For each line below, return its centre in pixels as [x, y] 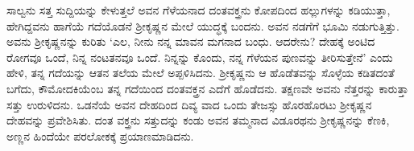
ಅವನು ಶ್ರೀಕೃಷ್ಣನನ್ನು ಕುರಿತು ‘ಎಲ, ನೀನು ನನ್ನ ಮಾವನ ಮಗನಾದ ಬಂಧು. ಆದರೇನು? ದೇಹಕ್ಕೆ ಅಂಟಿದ [191, 41]
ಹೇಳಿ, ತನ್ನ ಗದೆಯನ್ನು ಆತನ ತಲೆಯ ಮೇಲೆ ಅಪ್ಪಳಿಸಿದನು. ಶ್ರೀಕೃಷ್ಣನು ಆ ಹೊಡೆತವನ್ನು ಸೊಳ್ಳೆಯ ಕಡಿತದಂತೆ [201, 73]
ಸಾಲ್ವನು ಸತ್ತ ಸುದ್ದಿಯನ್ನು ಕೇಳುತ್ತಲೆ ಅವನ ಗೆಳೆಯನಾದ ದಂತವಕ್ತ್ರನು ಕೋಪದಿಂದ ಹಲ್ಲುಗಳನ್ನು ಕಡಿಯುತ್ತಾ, [199, 10]
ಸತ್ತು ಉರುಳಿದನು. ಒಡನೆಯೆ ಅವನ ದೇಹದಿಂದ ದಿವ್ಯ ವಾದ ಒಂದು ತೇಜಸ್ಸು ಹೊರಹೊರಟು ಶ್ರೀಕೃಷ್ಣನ [189, 104]
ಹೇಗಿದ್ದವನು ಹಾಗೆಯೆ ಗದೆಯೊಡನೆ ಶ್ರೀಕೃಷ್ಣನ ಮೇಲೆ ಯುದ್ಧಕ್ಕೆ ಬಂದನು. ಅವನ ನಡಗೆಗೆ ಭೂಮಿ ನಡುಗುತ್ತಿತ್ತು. [203, 25]
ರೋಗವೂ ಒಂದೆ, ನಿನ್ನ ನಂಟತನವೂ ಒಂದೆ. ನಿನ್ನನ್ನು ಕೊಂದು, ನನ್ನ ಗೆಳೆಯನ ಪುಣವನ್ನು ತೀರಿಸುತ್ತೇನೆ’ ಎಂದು [200, 57]
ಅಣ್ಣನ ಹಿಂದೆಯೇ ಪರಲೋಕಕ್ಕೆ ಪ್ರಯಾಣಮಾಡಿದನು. [100, 135]
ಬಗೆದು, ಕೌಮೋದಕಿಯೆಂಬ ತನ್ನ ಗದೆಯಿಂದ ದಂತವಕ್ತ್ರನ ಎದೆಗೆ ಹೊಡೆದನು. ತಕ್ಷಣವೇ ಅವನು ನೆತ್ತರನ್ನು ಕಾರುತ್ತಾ [208, 88]
